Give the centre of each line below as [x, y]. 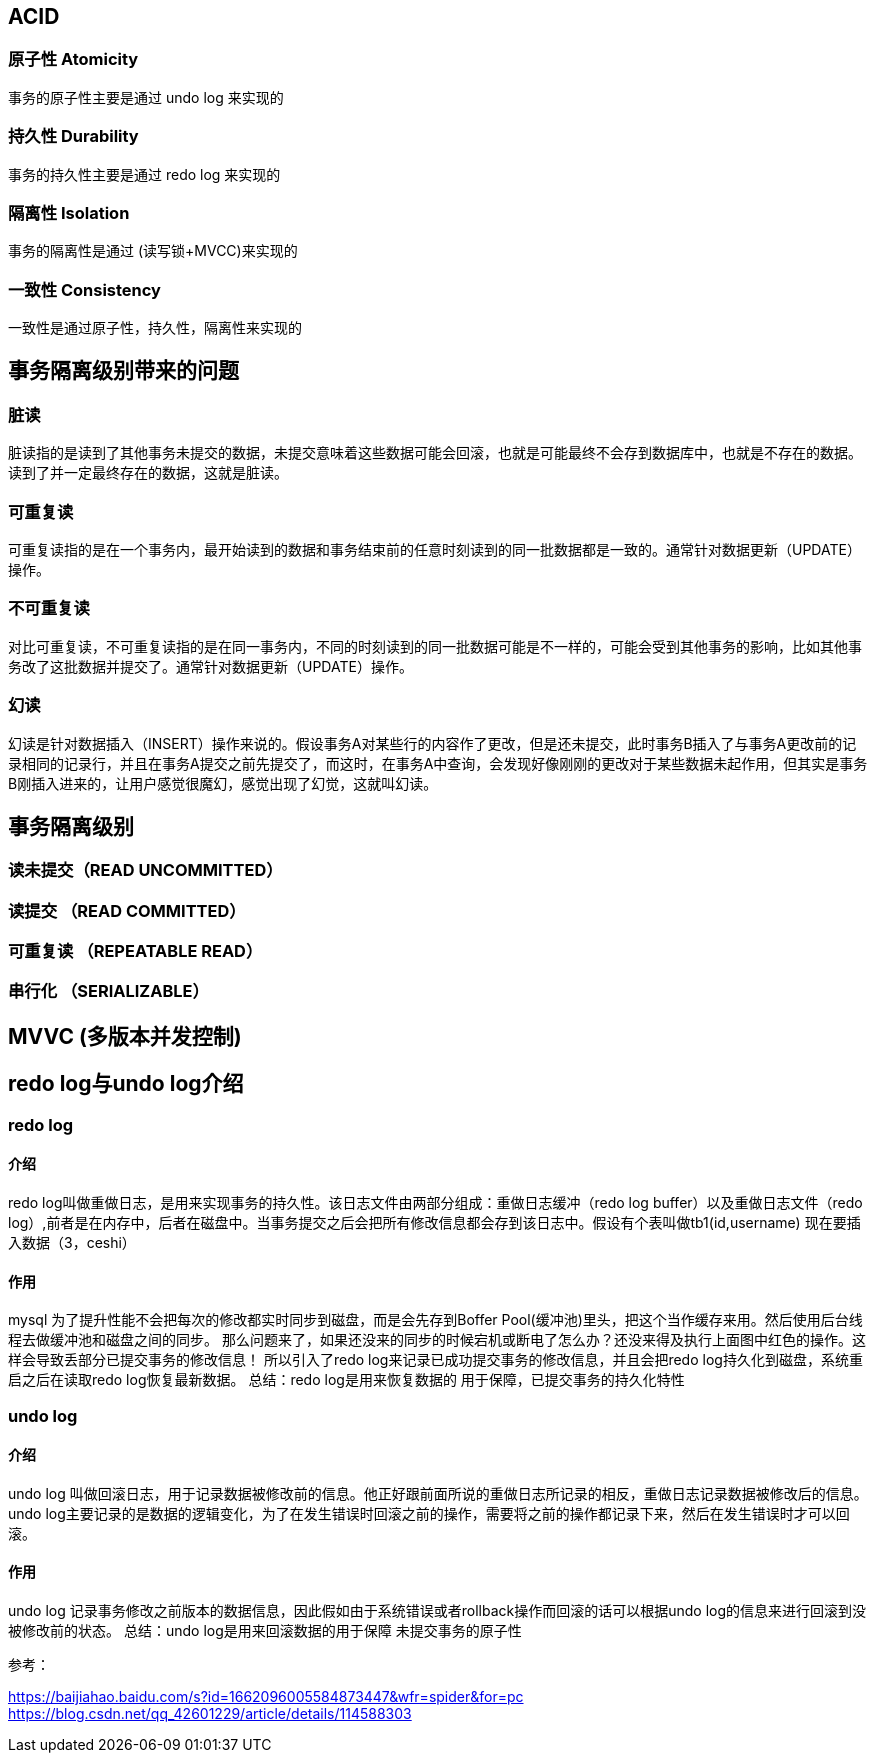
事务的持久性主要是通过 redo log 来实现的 [144, 174]
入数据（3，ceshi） [72, 1242]
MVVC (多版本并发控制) [125, 1036]
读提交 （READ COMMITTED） [127, 910]
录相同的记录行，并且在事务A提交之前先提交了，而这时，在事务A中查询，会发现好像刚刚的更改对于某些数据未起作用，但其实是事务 [438, 763]
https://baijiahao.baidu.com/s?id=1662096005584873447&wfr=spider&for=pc [266, 1696]
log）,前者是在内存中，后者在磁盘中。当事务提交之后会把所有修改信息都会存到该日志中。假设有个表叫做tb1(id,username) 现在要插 [434, 1222]
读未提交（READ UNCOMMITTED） [145, 870]
